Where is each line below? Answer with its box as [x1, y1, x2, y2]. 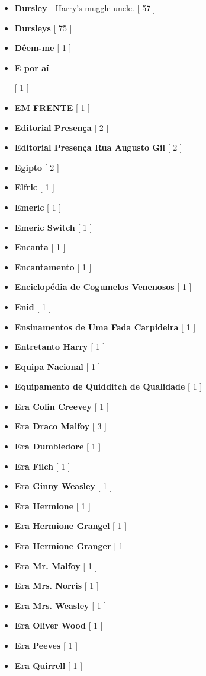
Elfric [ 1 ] [14, 181, 54, 193]
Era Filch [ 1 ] [14, 460, 70, 472]
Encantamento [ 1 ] [14, 260, 92, 273]
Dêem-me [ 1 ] [14, 42, 72, 54]
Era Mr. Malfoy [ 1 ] [14, 559, 98, 572]
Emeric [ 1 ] [14, 200, 62, 213]
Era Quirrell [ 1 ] [14, 659, 83, 671]
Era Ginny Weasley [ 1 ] [14, 480, 112, 492]
